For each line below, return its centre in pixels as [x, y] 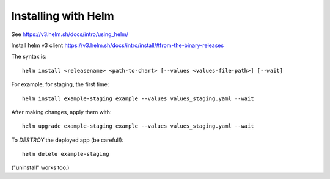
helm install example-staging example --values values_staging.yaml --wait [138, 98]
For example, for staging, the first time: [60, 84]
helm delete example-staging [66, 154]
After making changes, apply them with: [61, 112]
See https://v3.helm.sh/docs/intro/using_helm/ [70, 34]
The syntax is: [29, 57]
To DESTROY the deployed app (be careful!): [68, 140]
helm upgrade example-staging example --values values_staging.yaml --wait [138, 126]
